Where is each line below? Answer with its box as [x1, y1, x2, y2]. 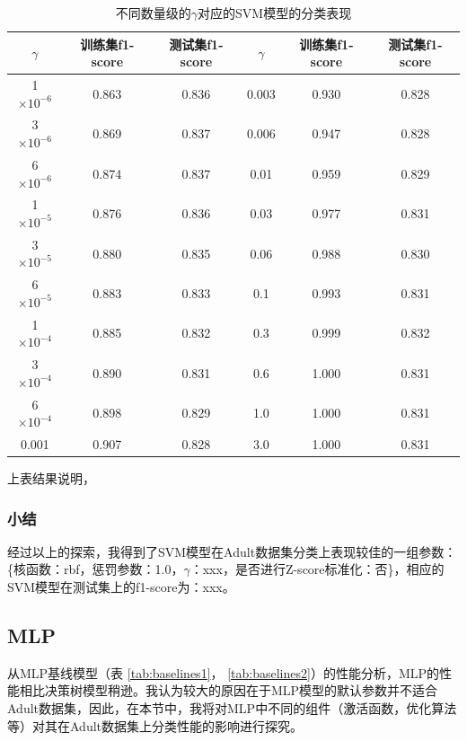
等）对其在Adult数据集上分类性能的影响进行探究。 [7, 716, 304, 735]
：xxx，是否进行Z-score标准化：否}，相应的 [189, 560, 445, 578]
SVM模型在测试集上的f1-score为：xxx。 [7, 578, 235, 596]
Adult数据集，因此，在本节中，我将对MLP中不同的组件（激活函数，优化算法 [7, 699, 457, 718]
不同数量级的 [115, 4, 191, 22]
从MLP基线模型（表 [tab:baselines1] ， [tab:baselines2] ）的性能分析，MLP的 [7, 663, 440, 682]
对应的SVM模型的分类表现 [198, 4, 352, 22]
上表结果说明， [7, 469, 95, 488]
